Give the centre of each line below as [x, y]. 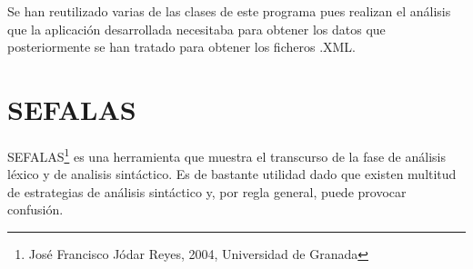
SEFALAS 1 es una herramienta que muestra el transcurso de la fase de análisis [226, 154]
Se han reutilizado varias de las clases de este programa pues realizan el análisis [229, 11]
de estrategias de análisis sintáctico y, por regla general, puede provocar [207, 191]
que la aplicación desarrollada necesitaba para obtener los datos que [196, 29]
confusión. [35, 209]
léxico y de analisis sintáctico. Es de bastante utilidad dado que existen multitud [232, 174]
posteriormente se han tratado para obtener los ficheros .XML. [182, 47]
